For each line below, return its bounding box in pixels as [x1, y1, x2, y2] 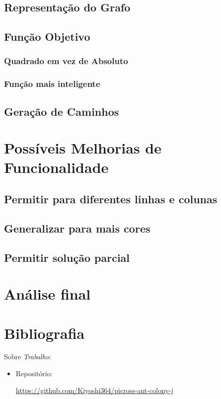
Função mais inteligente [4, 78, 100, 90]
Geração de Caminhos [4, 103, 119, 119]
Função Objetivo [4, 29, 90, 44]
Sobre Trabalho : [4, 351, 51, 362]
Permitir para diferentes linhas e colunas [4, 191, 218, 206]
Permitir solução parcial [4, 249, 130, 265]
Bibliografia [4, 322, 85, 343]
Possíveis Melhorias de [4, 138, 161, 158]
